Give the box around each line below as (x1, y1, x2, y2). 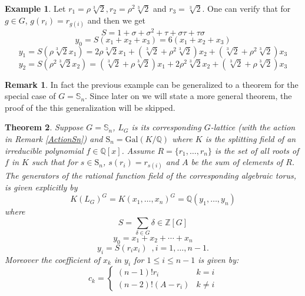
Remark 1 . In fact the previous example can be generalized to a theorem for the (5, 78, 299, 90)
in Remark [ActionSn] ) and (5, 133, 103, 145)
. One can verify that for (202, 2, 291, 14)
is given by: (198, 253, 239, 265)
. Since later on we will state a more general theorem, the (85, 90, 292, 102)
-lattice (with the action (210, 121, 296, 133)
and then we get (87, 14, 146, 26)
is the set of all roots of (214, 144, 299, 156)
